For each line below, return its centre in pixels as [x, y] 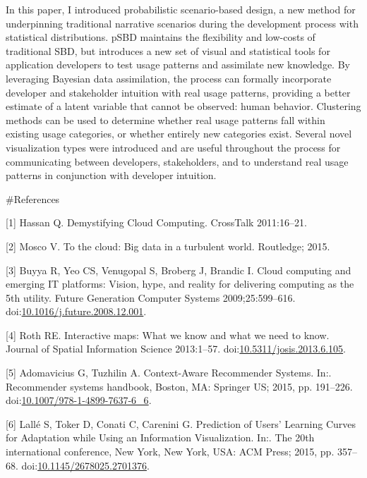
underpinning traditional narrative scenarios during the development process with [182, 23]
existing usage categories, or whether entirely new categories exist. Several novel [179, 134]
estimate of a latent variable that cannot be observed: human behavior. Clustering [183, 106]
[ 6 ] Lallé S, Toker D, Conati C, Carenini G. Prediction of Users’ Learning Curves [181, 423]
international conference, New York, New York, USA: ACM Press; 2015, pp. [170, 452]
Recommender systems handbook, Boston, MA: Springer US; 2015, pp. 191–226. [179, 386]
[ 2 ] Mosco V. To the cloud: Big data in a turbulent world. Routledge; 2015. [168, 246]
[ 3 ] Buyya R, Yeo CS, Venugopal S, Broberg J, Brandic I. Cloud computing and [179, 270]
